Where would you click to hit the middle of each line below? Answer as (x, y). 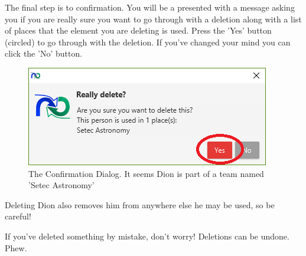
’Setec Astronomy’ (61, 185)
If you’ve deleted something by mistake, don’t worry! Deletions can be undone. (147, 236)
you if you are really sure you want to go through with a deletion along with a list (153, 19)
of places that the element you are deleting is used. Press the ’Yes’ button (138, 30)
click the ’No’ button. (44, 53)
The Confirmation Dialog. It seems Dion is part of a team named (146, 173)
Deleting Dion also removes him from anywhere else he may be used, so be (140, 204)
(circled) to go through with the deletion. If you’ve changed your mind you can (148, 42)
